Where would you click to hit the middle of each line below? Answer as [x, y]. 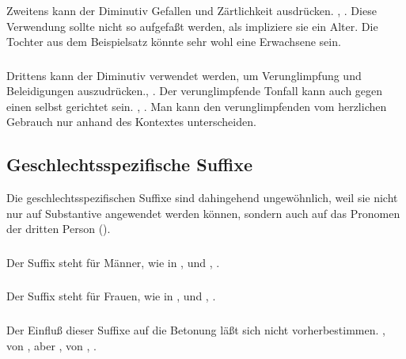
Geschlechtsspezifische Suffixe [129, 164]
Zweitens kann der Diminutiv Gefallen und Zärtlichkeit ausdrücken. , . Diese [192, 10]
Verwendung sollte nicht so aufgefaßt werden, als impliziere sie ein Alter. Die [192, 26]
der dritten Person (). [59, 229]
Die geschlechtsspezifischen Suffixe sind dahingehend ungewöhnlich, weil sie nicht [202, 198]
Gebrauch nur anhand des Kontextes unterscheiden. [131, 122]
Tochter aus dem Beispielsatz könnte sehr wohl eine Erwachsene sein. [174, 42]
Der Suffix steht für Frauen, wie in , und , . [111, 296]
